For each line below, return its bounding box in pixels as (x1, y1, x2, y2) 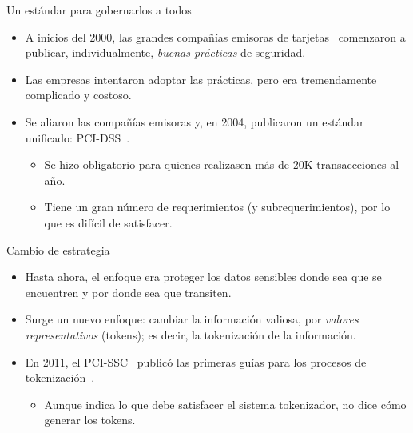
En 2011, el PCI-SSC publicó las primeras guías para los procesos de (25, 353, 367, 370)
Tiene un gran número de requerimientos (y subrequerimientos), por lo (44, 198, 391, 215)
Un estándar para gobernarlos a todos (6, 2, 192, 18)
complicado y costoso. (25, 86, 132, 103)
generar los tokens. (44, 411, 136, 428)
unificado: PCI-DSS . (25, 129, 130, 146)
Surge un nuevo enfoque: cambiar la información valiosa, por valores (25, 311, 359, 327)
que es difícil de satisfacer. (44, 214, 173, 231)
